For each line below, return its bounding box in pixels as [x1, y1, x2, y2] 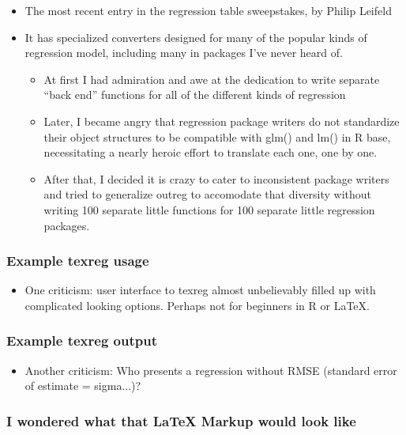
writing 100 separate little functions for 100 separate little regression [43, 201, 375, 217]
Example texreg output [6, 331, 157, 350]
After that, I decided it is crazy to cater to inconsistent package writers [43, 170, 389, 187]
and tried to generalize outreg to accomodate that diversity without [43, 186, 371, 202]
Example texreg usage [6, 251, 149, 270]
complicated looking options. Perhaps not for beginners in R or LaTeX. [24, 297, 370, 313]
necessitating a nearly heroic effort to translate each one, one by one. [43, 144, 378, 161]
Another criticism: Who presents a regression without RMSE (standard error [24, 361, 397, 378]
